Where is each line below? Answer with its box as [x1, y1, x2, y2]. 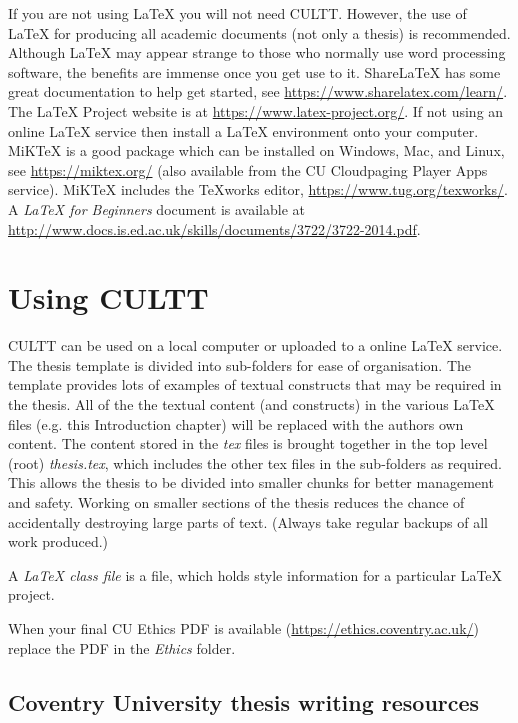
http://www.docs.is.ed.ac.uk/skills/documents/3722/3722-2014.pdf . [8, 218, 421, 239]
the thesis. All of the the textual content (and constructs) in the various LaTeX [8, 394, 495, 415]
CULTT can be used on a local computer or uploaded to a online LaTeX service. [8, 335, 503, 356]
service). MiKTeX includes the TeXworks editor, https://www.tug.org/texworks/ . [8, 179, 508, 200]
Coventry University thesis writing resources [8, 686, 480, 717]
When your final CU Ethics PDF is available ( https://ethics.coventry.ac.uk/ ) [8, 617, 479, 638]
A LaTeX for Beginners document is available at [8, 198, 305, 219]
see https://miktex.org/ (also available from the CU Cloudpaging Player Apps [8, 159, 488, 180]
